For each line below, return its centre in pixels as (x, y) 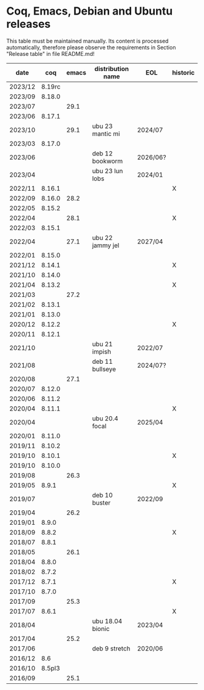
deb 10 (103, 495)
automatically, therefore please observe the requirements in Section (91, 47)
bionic (101, 629)
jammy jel (106, 245)
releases (29, 24)
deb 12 (103, 153)
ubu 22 (102, 237)
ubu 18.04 (107, 621)
